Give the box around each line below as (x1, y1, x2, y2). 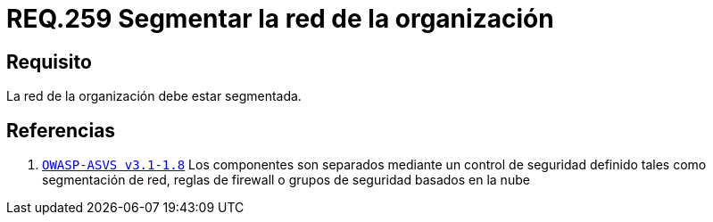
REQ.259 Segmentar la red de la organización (6, 4, 554, 34)
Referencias (6, 119, 116, 142)
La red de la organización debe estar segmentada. (6, 88, 302, 104)
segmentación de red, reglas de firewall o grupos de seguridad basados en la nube (42, 172, 530, 188)
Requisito (6, 50, 92, 73)
